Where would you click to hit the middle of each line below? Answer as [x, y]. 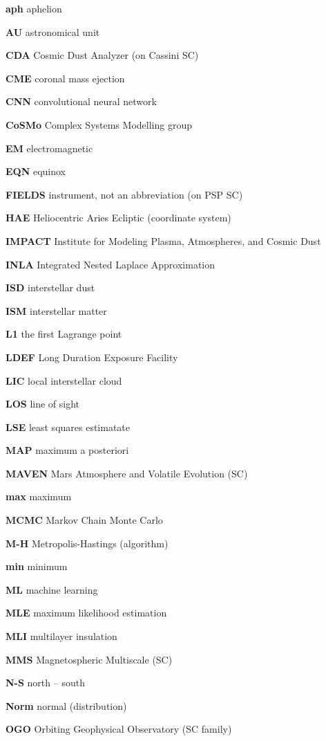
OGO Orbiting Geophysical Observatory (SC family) [119, 729]
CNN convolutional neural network [81, 101]
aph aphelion [34, 8]
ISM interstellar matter [56, 310]
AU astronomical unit [53, 31]
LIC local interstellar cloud [64, 380]
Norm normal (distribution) [66, 705]
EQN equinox [36, 171]
